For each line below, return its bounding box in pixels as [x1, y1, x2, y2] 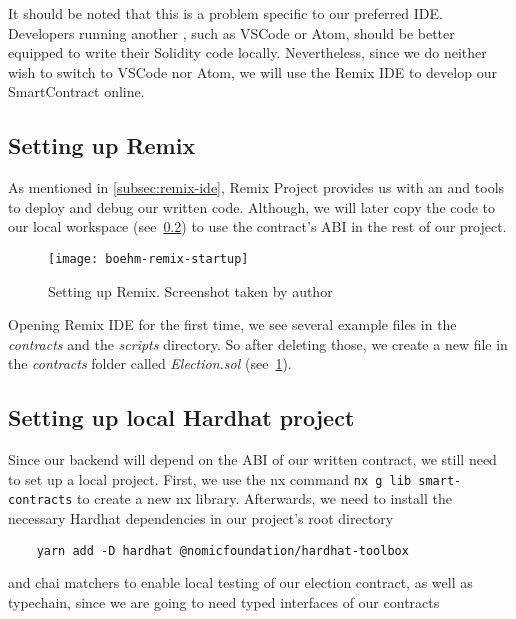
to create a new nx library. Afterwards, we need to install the [77, 488, 452, 509]
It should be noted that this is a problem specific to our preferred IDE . [8, 3, 443, 23]
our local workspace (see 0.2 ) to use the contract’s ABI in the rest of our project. [8, 216, 507, 237]
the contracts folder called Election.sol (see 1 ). [8, 353, 292, 374]
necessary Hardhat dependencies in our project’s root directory [8, 508, 394, 529]
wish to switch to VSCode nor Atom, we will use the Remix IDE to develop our [8, 61, 497, 82]
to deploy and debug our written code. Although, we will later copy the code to [8, 196, 496, 217]
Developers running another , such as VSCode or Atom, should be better [8, 22, 455, 43]
